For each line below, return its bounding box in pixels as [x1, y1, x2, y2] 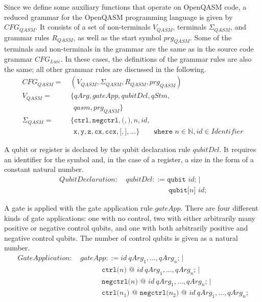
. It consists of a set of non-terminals [35, 21, 151, 32]
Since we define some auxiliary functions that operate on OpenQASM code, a [4, 2, 247, 12]
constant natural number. [4, 164, 84, 174]
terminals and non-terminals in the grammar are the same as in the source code [4, 43, 254, 54]
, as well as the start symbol [73, 32, 161, 42]
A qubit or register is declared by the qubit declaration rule [4, 144, 190, 155]
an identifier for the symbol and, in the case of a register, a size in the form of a [4, 154, 254, 164]
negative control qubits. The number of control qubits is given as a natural [4, 232, 238, 243]
